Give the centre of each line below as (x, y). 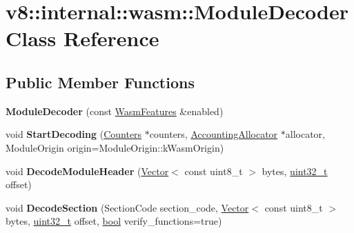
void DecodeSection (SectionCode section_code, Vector (127, 207)
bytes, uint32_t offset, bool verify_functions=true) (114, 221)
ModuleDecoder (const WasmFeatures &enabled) (115, 111)
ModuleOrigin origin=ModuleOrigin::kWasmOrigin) (115, 147)
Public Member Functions (100, 82)
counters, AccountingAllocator (214, 134)
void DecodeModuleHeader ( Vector (87, 171)
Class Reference (82, 38)
